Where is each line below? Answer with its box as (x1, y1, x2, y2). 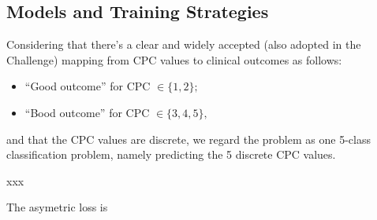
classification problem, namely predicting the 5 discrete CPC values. (6, 146, 336, 163)
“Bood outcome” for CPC (24, 104, 150, 120)
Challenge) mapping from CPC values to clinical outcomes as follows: (6, 51, 342, 68)
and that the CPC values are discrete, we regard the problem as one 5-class (6, 130, 371, 147)
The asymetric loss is (6, 199, 108, 215)
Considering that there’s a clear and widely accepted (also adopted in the (6, 36, 361, 53)
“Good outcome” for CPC (24, 78, 151, 94)
